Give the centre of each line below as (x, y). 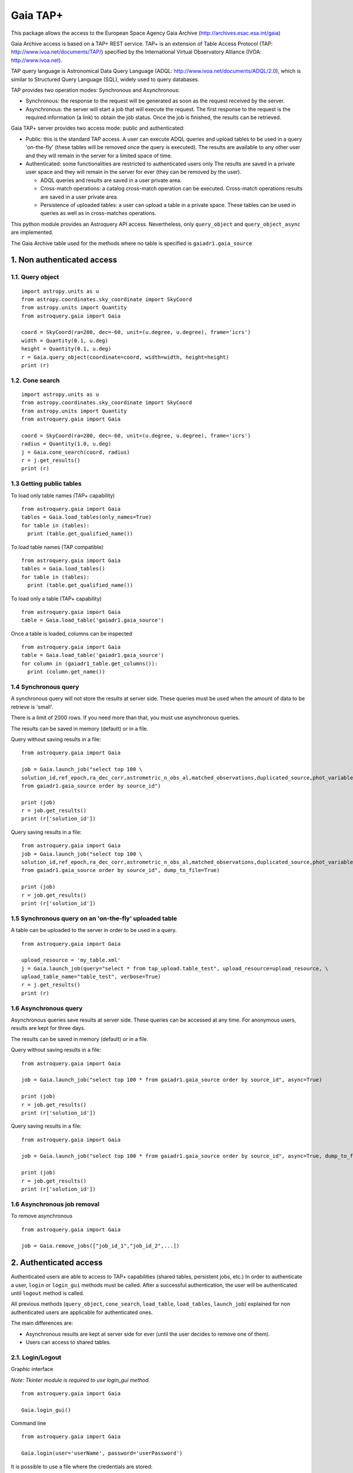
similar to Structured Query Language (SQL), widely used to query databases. (105, 79)
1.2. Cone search (35, 380)
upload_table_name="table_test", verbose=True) (91, 977)
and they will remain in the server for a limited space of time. (99, 156)
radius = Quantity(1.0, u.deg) (66, 444)
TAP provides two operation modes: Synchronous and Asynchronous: (95, 90)
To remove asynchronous (42, 1216)
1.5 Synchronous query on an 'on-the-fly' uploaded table (94, 918)
